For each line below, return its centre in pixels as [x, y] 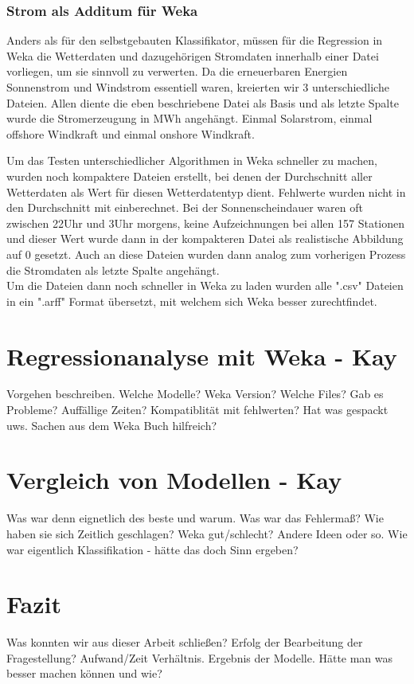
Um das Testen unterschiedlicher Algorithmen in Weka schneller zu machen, [192, 160]
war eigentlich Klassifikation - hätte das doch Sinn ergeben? [152, 549]
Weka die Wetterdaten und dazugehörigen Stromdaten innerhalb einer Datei [193, 55]
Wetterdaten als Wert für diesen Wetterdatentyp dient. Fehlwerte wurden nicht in [206, 192]
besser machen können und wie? [84, 673]
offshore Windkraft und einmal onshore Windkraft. [131, 133]
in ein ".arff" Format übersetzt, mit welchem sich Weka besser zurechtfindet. [192, 301]
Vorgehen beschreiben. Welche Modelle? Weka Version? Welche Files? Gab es [195, 394]
